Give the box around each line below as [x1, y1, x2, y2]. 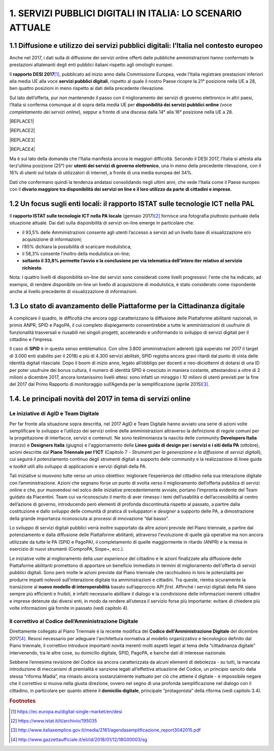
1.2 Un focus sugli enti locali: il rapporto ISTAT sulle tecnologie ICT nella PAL [9, 199, 255, 208]
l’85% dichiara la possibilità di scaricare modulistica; [22, 243, 132, 249]
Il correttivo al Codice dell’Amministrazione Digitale [9, 618, 139, 625]
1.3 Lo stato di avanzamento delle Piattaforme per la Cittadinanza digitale [9, 301, 245, 310]
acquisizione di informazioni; [22, 236, 82, 242]
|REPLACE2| [9, 128, 35, 134]
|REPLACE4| [9, 146, 36, 152]
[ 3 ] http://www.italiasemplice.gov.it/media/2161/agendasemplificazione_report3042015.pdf [11, 727, 201, 733]
